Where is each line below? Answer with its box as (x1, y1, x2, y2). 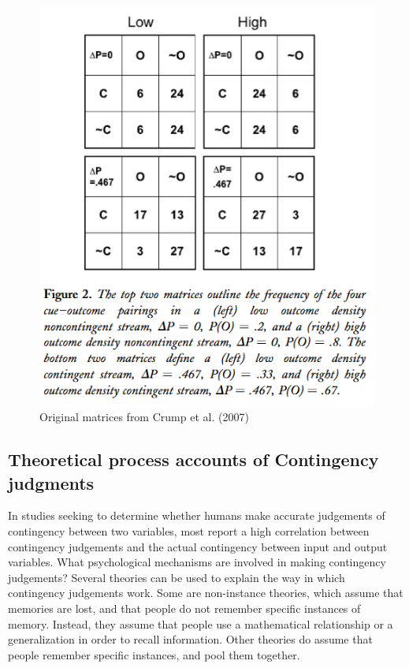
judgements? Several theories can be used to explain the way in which (8, 569, 345, 585)
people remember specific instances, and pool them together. (8, 646, 300, 662)
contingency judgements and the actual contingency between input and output (8, 538, 388, 554)
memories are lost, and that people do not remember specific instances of (8, 600, 361, 616)
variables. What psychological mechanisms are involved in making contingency (8, 554, 386, 570)
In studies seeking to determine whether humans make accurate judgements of (8, 507, 385, 524)
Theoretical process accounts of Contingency (8, 447, 379, 472)
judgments (8, 470, 95, 494)
